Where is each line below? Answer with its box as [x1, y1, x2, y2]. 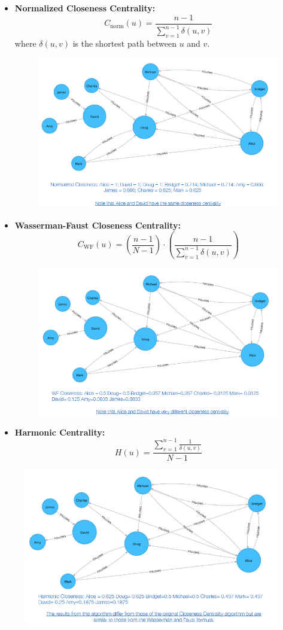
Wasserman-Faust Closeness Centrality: [14, 218, 181, 231]
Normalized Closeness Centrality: [14, 2, 156, 14]
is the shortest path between [72, 36, 177, 49]
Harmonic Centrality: [14, 425, 105, 438]
